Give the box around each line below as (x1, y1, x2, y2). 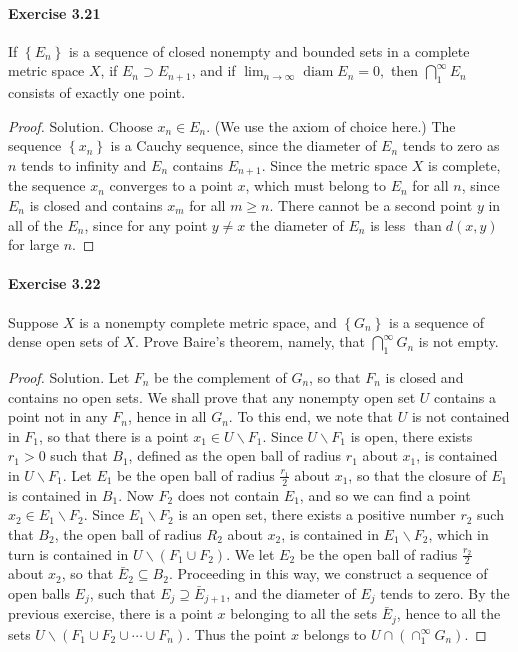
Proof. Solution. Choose (8, 115, 153, 136)
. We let (226, 543, 275, 564)
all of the (8, 214, 63, 235)
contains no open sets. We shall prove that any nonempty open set (8, 386, 416, 407)
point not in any (8, 406, 108, 427)
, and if (191, 60, 236, 81)
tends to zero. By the (380, 582, 510, 603)
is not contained (411, 406, 510, 427)
